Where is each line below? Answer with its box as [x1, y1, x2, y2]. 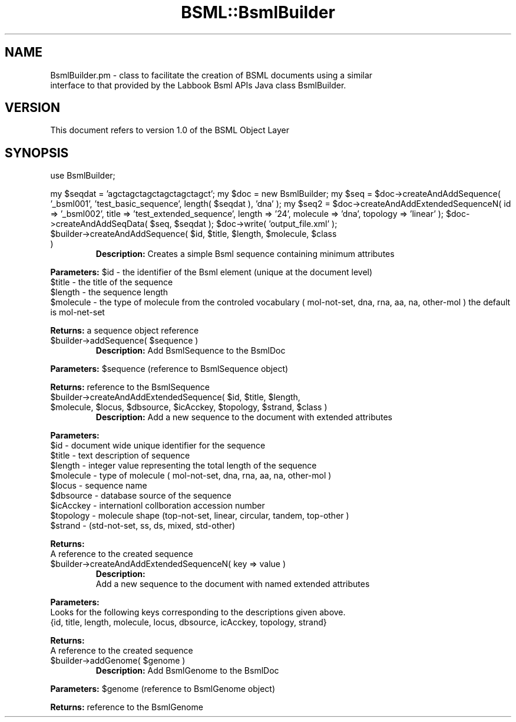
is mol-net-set [50, 307, 105, 318]
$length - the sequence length [50, 287, 168, 298]
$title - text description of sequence [50, 450, 190, 461]
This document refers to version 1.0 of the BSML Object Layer [50, 125, 290, 136]
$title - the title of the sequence [50, 277, 173, 288]
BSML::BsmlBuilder [181, 2, 335, 22]
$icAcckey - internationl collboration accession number [50, 500, 265, 511]
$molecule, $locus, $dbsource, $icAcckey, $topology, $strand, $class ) [50, 402, 328, 413]
